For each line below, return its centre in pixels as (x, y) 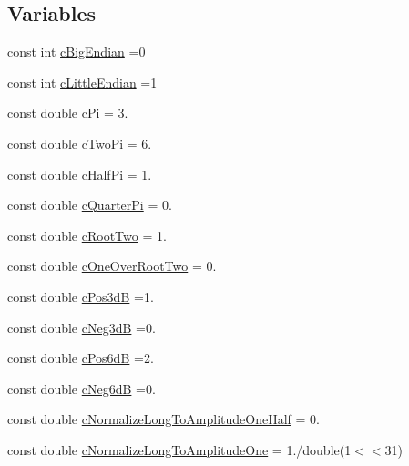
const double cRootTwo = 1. (87, 235)
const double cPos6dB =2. (81, 358)
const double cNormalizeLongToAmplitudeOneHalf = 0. (164, 419)
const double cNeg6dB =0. (82, 388)
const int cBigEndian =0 (77, 52)
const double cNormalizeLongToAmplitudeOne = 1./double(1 (179, 449)
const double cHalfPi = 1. (80, 174)
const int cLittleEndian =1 (82, 82)
